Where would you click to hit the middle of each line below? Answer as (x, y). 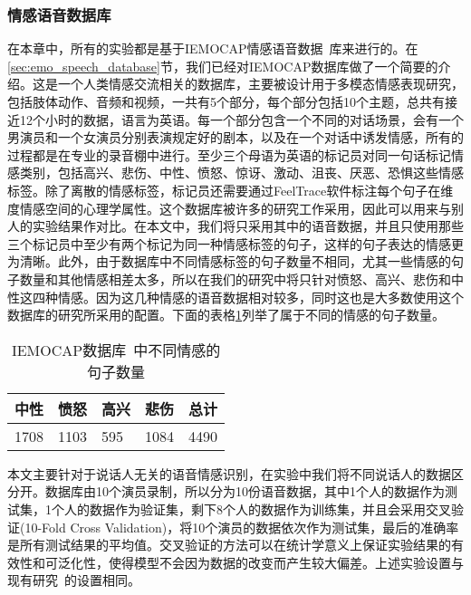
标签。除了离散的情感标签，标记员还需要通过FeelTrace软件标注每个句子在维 (231, 190)
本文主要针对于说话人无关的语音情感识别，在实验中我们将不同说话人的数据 (229, 473)
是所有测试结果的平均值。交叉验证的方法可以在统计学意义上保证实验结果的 (229, 545)
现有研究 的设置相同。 (74, 580)
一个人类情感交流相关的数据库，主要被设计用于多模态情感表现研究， (260, 84)
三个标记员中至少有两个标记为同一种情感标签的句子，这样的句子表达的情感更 (235, 243)
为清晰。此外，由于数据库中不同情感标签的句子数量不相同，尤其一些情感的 (229, 261)
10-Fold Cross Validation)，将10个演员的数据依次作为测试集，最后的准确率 (242, 527)
